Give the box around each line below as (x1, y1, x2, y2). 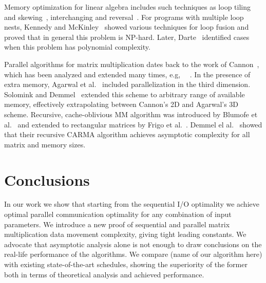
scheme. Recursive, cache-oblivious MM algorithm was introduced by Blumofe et (4, 108, 258, 119)
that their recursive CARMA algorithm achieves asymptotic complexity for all (4, 129, 250, 140)
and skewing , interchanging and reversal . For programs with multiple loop (4, 11, 244, 22)
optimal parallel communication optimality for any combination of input (4, 209, 232, 220)
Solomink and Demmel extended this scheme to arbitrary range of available (4, 89, 245, 99)
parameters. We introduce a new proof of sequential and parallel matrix (4, 219, 230, 229)
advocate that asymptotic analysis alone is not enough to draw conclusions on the (4, 238, 262, 249)
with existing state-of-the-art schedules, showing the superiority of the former (4, 259, 248, 269)
